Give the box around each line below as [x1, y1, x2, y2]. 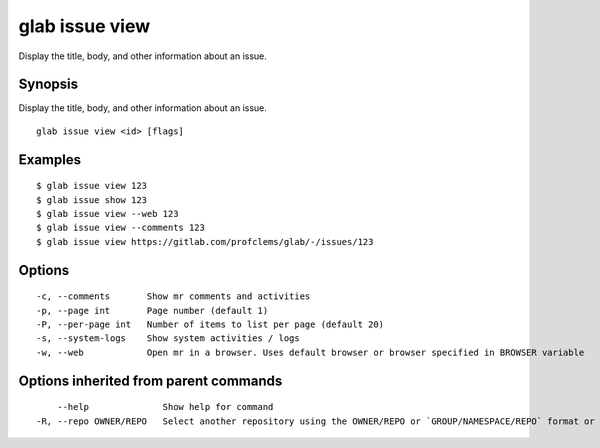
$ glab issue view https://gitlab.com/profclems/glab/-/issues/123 [36, 236, 374, 247]
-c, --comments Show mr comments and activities [36, 291, 311, 302]
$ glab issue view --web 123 [36, 208, 179, 220]
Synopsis [18, 76, 79, 93]
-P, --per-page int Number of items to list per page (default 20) [36, 319, 385, 330]
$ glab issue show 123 [36, 194, 148, 205]
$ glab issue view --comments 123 [36, 222, 205, 234]
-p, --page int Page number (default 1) [36, 305, 269, 316]
